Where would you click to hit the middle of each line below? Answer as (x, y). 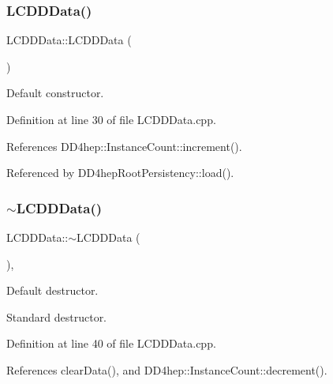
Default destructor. (52, 290)
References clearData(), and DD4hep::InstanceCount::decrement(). (167, 369)
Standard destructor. (57, 316)
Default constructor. (55, 93)
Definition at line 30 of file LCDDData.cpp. (111, 119)
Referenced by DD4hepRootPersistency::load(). (120, 173)
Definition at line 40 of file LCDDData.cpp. (111, 343)
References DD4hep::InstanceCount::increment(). (124, 146)
